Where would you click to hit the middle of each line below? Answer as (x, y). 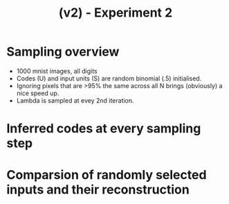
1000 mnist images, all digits (57, 71)
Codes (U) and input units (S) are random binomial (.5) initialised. (109, 78)
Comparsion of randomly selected (107, 175)
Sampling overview (63, 52)
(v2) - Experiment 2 (116, 13)
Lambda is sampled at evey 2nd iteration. (75, 100)
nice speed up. (38, 93)
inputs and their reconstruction (98, 190)
